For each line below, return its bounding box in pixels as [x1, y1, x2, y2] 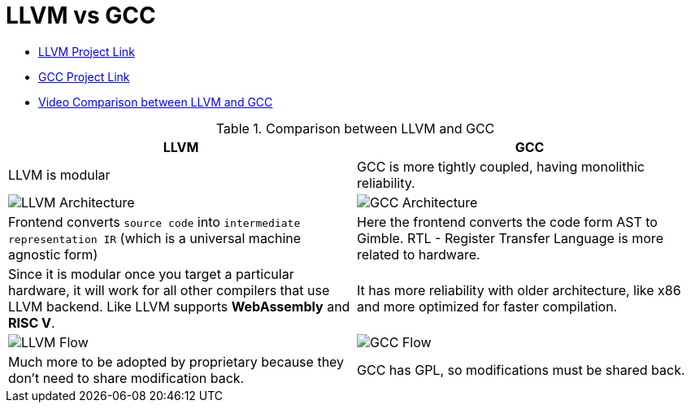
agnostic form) [8, 246, 98, 263]
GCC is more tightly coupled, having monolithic [357, 158, 645, 175]
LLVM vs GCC [6, 2, 156, 29]
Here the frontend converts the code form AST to [357, 213, 658, 230]
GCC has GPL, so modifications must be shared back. [357, 361, 685, 378]
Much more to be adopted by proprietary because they [8, 353, 345, 370]
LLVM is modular [8, 166, 111, 183]
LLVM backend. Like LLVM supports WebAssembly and [8, 298, 350, 315]
